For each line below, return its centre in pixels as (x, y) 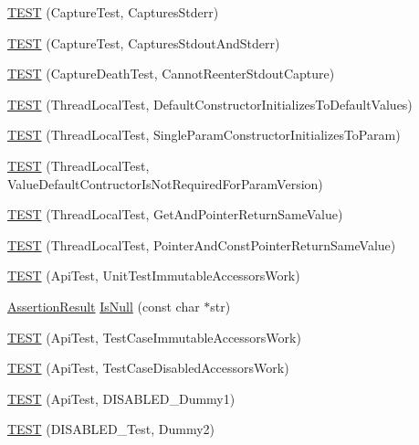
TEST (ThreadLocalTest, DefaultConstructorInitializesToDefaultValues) (210, 104)
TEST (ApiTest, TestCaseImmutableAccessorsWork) (154, 337)
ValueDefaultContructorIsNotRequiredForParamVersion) (165, 183)
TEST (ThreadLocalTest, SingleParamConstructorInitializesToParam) (204, 135)
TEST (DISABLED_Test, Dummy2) (111, 429)
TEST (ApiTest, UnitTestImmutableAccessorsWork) (154, 275)
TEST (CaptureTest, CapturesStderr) (113, 12)
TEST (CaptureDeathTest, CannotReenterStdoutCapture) (171, 74)
